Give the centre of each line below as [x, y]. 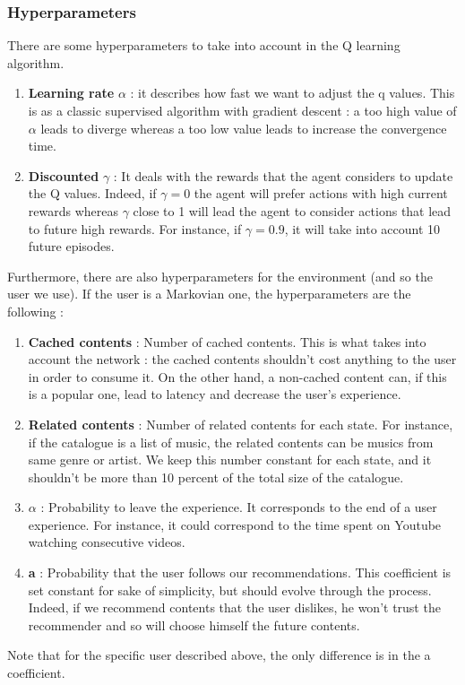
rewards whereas [73, 210]
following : [36, 311]
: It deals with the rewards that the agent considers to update [283, 175]
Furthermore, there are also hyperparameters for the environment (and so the [220, 276]
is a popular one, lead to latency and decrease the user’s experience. [215, 394]
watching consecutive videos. [107, 542]
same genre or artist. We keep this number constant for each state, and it [230, 460]
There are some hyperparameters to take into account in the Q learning [204, 45]
